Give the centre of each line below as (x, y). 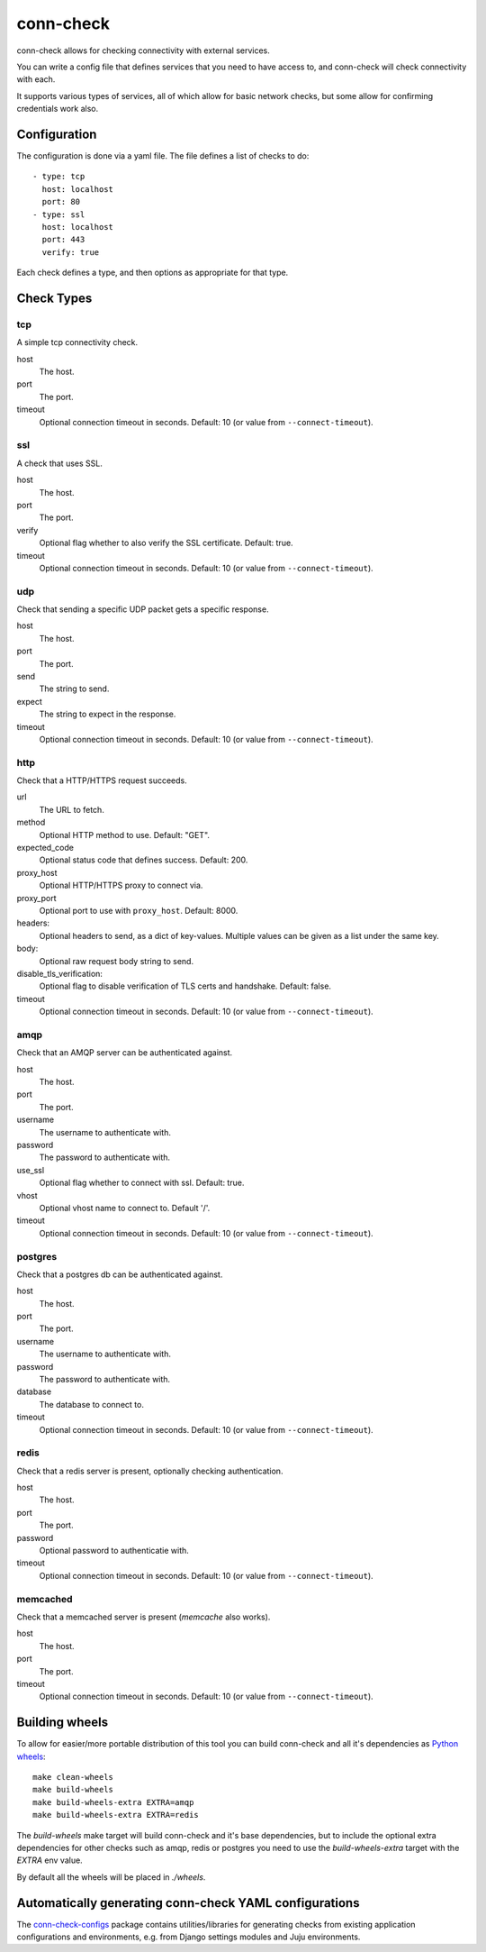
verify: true (71, 252)
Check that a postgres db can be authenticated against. (120, 1274)
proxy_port (36, 898)
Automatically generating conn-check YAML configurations (188, 1903)
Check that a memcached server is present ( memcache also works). (144, 1617)
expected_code (45, 848)
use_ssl (31, 1170)
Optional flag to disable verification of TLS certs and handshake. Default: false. (185, 986)
